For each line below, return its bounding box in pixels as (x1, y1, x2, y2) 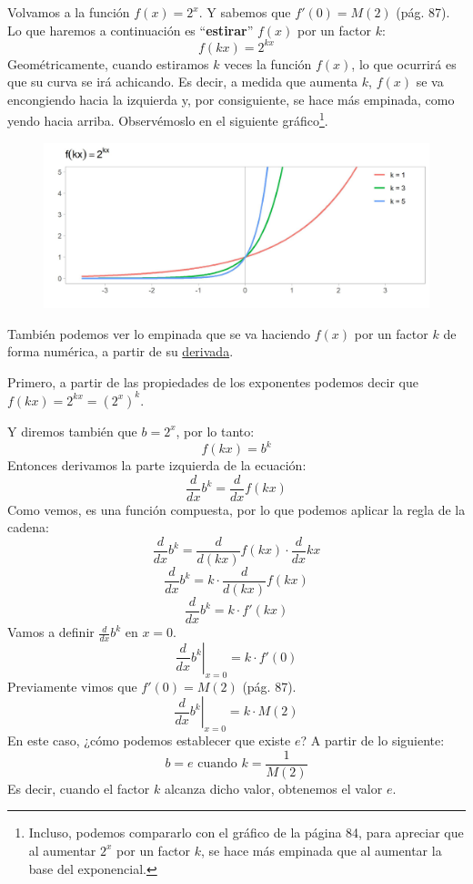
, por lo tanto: (176, 421, 255, 440)
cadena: (7, 518, 49, 537)
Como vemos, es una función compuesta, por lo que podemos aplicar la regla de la (7, 499, 466, 519)
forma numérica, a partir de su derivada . (7, 342, 234, 361)
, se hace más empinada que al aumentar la (201, 840, 442, 859)
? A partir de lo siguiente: (300, 731, 445, 750)
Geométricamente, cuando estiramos (7, 54, 209, 73)
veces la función (224, 54, 312, 73)
